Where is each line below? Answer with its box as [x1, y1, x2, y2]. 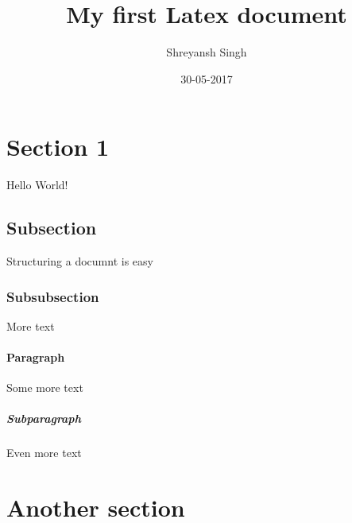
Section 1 [6, 130, 110, 163]
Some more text [6, 379, 83, 396]
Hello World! [6, 176, 68, 193]
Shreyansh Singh [166, 44, 247, 60]
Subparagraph [6, 410, 81, 427]
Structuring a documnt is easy [6, 253, 153, 269]
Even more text [6, 444, 82, 461]
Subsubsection [6, 286, 99, 306]
